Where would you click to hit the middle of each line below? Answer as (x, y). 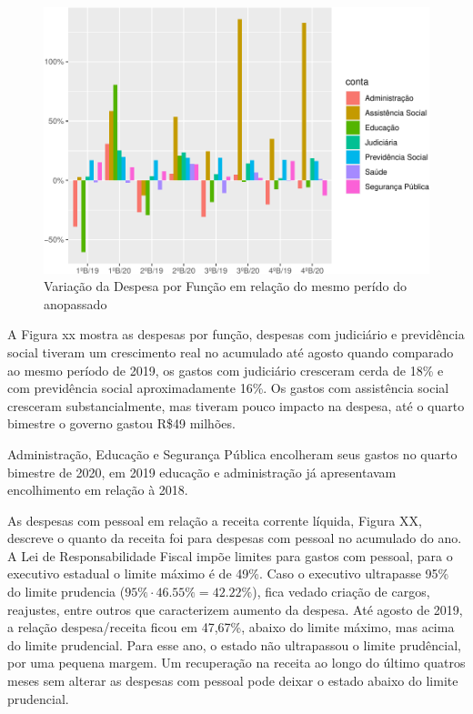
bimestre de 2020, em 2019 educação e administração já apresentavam (202, 472)
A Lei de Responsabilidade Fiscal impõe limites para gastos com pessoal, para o (230, 555)
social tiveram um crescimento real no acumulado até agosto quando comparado (231, 352)
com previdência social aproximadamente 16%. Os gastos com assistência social (228, 388)
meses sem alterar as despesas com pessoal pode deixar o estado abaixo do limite (233, 681)
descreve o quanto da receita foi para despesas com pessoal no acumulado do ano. (235, 538)
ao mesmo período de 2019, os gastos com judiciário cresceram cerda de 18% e (226, 370)
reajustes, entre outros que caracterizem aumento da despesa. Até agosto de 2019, (235, 609)
